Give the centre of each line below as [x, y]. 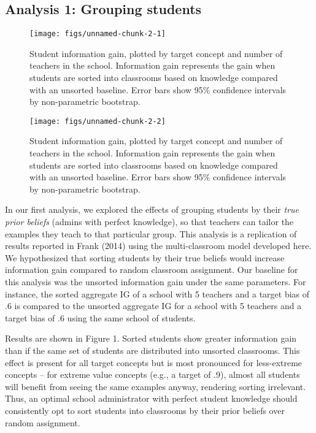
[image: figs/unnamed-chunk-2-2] [98, 121]
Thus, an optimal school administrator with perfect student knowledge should [151, 398]
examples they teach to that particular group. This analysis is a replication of [151, 233]
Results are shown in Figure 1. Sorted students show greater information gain [151, 338]
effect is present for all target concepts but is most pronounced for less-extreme [154, 362]
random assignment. [43, 422]
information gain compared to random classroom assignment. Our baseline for [152, 270]
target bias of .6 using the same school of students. [100, 317]
